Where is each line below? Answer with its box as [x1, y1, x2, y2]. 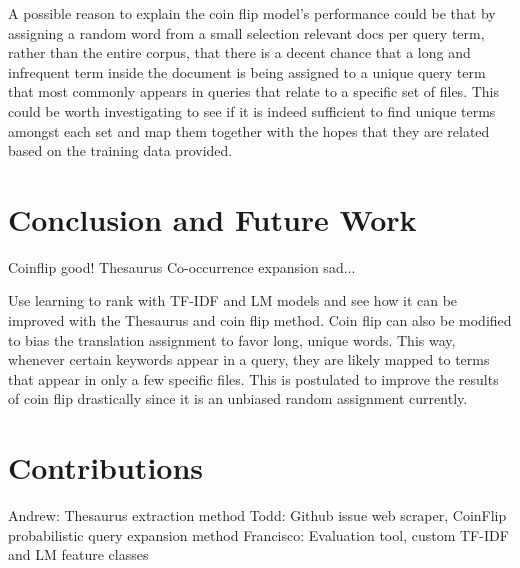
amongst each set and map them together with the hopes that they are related [8, 120, 490, 141]
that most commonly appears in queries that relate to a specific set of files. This [8, 81, 499, 102]
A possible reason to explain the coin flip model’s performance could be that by [8, 3, 496, 23]
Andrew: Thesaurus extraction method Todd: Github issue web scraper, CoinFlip [8, 505, 507, 526]
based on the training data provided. [8, 140, 233, 161]
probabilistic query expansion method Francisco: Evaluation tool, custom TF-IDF [8, 524, 509, 545]
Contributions [8, 447, 204, 488]
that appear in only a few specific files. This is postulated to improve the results [8, 368, 499, 389]
